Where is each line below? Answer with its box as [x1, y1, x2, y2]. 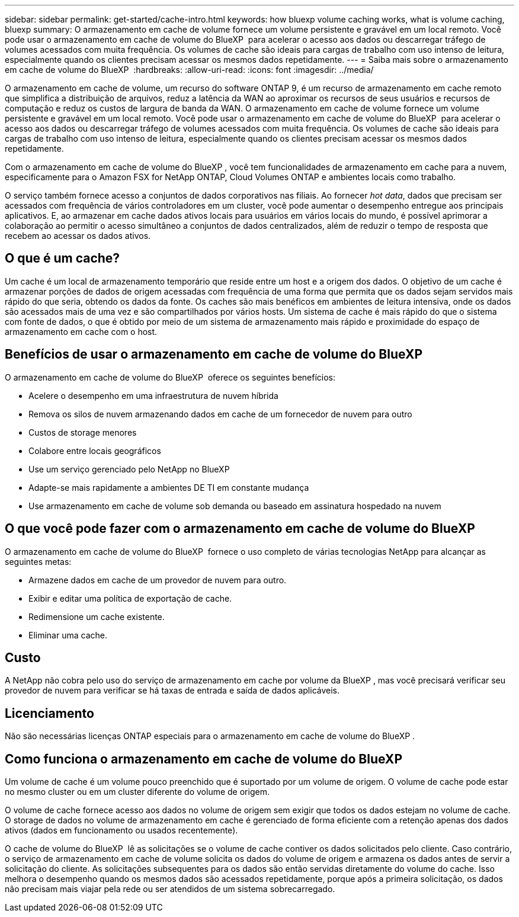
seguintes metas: [5, 556, 72, 567]
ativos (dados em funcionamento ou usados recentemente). [5, 825, 238, 836]
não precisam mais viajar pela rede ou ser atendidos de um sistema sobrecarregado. [5, 884, 335, 894]
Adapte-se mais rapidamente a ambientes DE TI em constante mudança [28, 482, 309, 493]
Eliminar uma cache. [28, 630, 107, 640]
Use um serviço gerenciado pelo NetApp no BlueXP [28, 464, 230, 474]
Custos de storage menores [28, 427, 137, 437]
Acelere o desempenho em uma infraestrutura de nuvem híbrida [28, 390, 278, 401]
